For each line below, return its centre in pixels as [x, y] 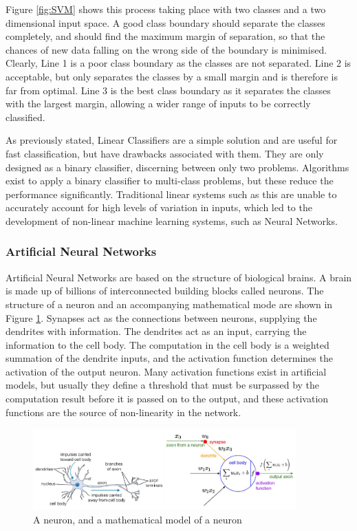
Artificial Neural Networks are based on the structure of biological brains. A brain [179, 277]
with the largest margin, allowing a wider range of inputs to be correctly [158, 104]
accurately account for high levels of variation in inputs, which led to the [159, 207]
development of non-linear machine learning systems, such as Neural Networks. [172, 220]
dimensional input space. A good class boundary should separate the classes [165, 22]
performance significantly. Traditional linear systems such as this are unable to [171, 194]
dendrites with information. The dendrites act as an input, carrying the [156, 331]
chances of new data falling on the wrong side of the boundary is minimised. [166, 49]
